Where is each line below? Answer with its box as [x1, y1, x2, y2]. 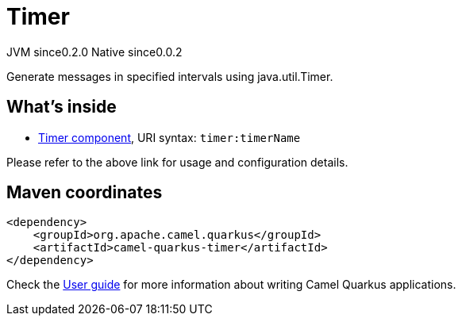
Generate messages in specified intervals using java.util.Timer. [6, 69, 333, 83]
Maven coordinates [6, 182, 163, 203]
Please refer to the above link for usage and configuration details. [6, 155, 348, 169]
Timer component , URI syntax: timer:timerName [38, 130, 301, 144]
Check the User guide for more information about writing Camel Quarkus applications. [6, 278, 456, 292]
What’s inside [6, 97, 117, 117]
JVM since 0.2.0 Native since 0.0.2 [6, 44, 183, 59]
